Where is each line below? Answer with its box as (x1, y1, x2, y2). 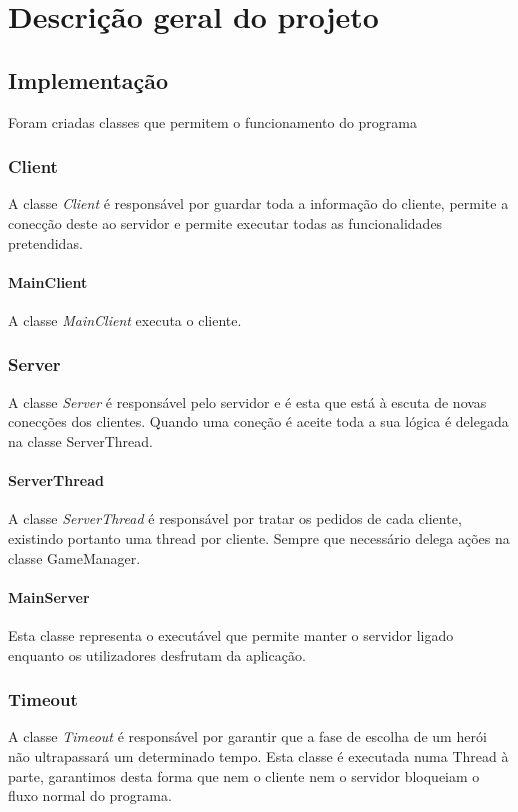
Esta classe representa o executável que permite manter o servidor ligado (8, 624, 454, 645)
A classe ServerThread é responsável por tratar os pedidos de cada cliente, (8, 508, 462, 529)
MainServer (8, 586, 90, 607)
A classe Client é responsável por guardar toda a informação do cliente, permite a (8, 193, 509, 214)
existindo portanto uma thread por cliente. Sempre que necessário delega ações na (8, 527, 510, 548)
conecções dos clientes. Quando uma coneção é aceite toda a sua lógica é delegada (8, 411, 509, 432)
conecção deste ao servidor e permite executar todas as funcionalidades (8, 212, 443, 233)
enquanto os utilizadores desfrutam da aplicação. (8, 644, 306, 665)
